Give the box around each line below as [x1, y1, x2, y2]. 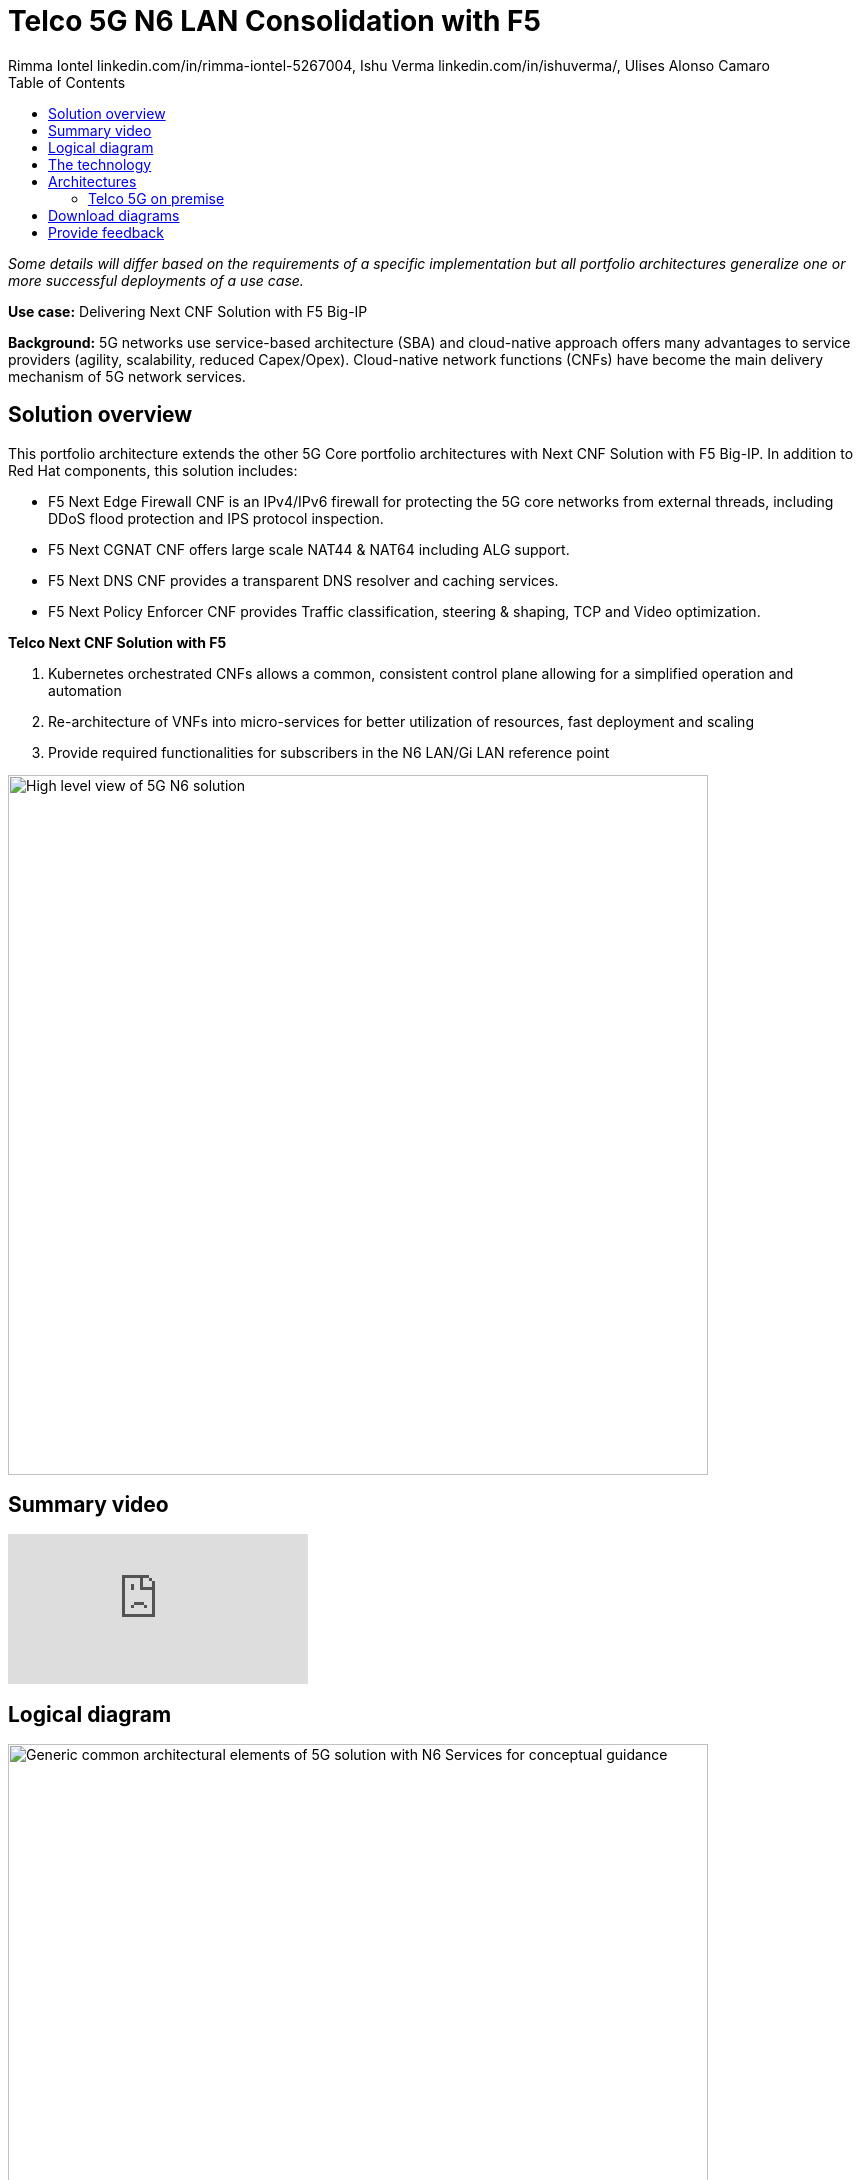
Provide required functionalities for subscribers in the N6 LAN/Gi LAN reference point [48, 743, 610, 761]
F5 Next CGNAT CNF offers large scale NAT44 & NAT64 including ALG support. [48, 540, 570, 558]
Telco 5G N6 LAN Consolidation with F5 [8, 4, 541, 38]
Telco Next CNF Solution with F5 [8, 633, 227, 651]
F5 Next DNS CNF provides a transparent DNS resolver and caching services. [48, 571, 559, 589]
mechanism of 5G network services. [8, 367, 246, 385]
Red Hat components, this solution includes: [8, 461, 298, 479]
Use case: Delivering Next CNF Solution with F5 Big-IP [8, 302, 368, 320]
